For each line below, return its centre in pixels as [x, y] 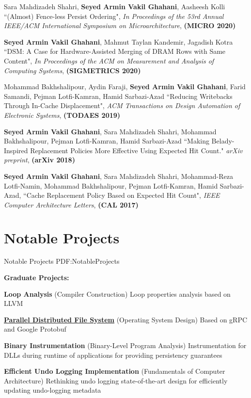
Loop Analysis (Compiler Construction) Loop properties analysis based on [117, 294]
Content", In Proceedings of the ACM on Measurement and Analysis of [109, 60]
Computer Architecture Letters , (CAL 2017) [71, 204]
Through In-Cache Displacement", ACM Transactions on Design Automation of [122, 105]
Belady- [223, 141]
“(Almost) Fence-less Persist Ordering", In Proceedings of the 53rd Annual [114, 16]
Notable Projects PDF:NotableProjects [62, 261]
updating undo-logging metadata [53, 390]
